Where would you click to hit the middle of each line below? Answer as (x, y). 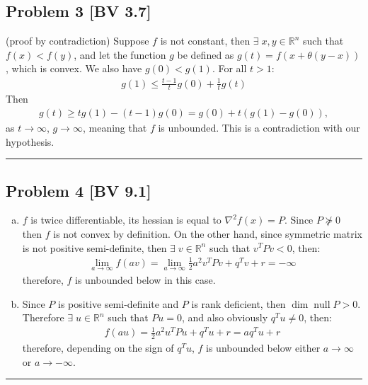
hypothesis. (30, 141)
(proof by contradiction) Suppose (77, 41)
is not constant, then (205, 41)
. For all (229, 68)
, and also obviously (225, 317)
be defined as (206, 54)
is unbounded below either (263, 348)
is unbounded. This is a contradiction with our (259, 127)
